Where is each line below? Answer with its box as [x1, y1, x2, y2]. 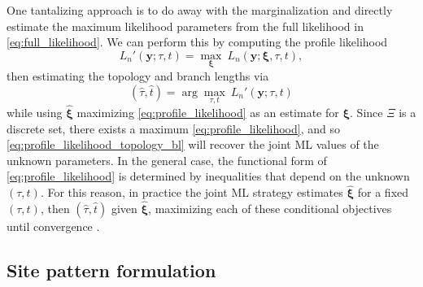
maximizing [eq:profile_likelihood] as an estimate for [76, 104, 339, 121]
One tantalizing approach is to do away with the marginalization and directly [7, 2, 393, 18]
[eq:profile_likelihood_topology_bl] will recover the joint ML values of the [7, 136, 379, 153]
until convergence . [7, 218, 100, 235]
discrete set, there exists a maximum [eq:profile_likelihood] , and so [7, 120, 341, 137]
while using [7, 104, 63, 121]
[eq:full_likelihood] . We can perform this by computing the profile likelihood [7, 33, 388, 50]
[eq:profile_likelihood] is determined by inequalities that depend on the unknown [7, 167, 410, 185]
